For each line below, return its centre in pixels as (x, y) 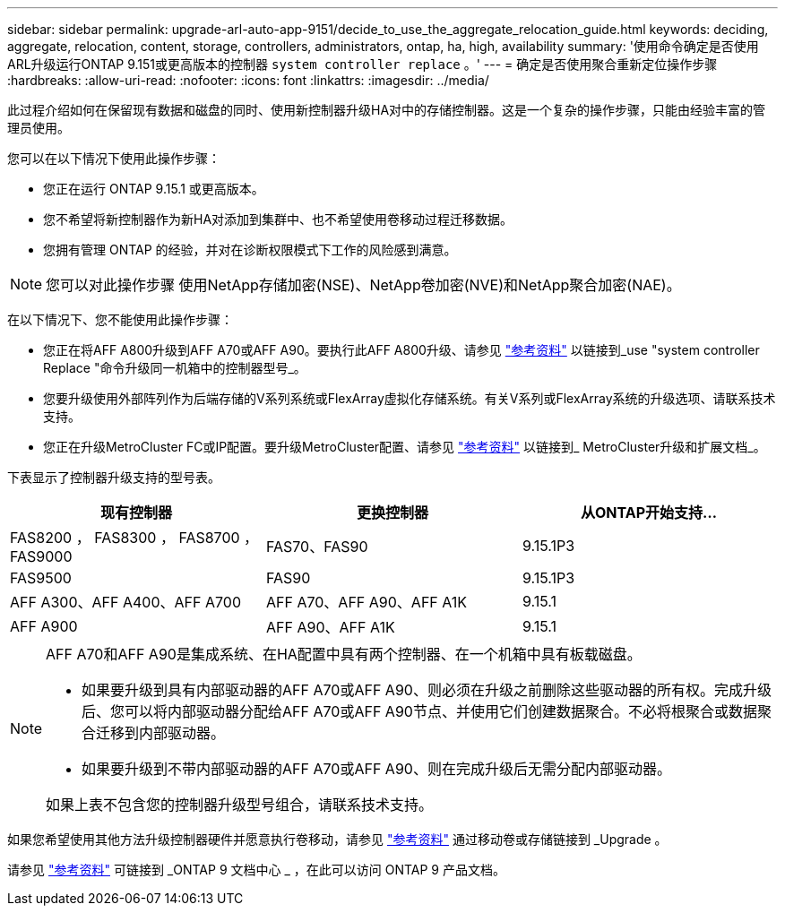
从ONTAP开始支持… (649, 512)
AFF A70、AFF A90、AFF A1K (367, 602)
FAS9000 (41, 556)
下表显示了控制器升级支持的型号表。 (114, 477)
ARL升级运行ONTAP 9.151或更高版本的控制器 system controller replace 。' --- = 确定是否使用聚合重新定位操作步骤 (362, 64)
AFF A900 (44, 626)
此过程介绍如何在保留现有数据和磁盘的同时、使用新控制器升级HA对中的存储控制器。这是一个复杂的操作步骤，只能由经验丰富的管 (387, 110)
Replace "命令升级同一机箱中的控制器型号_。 (175, 368)
